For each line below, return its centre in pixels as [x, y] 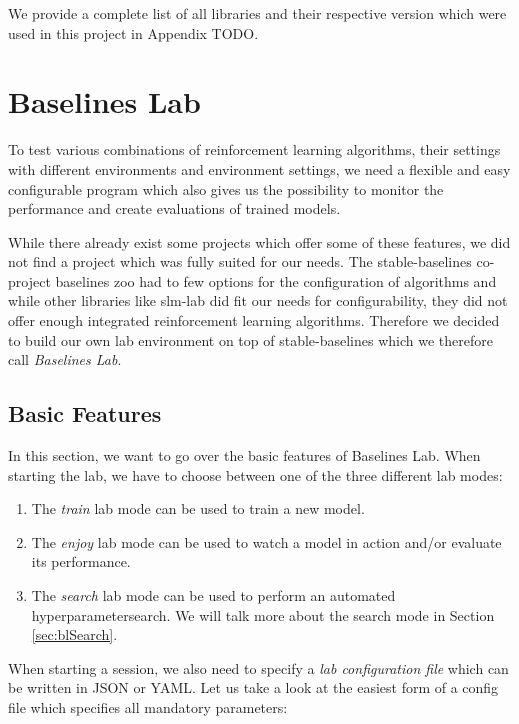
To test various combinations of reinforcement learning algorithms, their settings [254, 149]
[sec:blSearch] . [74, 634]
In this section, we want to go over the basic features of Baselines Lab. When [244, 455]
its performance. [81, 561]
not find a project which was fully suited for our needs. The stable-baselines [240, 261]
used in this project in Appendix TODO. [133, 32]
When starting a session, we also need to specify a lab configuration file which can [258, 667]
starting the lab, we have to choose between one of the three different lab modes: [255, 474]
